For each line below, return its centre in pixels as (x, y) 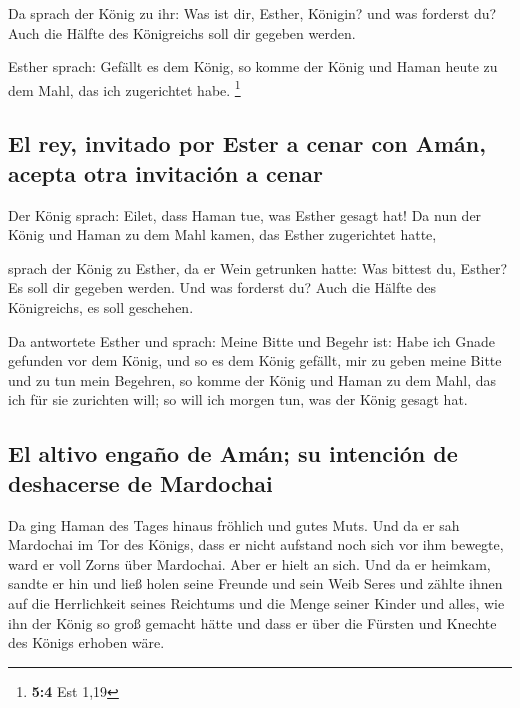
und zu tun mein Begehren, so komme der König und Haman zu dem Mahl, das (252, 379)
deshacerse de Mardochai (140, 482)
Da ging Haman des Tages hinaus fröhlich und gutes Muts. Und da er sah (234, 524)
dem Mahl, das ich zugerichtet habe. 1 (124, 88)
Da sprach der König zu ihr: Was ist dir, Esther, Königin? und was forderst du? (252, 13)
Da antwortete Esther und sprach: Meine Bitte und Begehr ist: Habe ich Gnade (251, 340)
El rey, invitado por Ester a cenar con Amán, (247, 143)
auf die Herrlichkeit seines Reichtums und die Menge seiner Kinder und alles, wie (256, 602)
